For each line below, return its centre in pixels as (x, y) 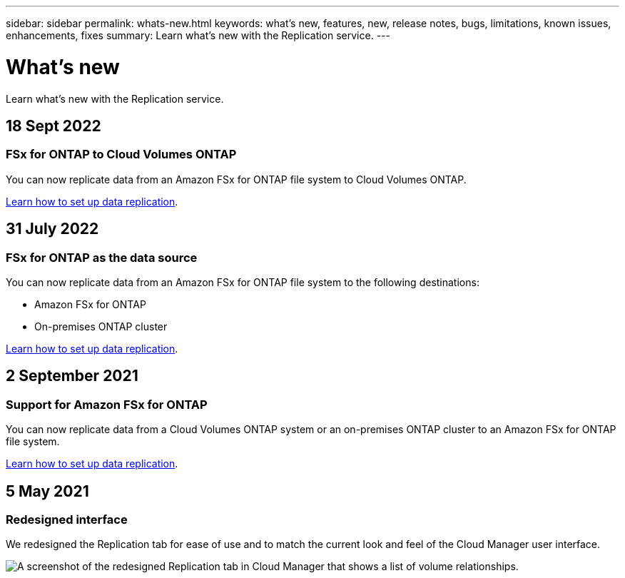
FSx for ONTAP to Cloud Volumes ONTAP (121, 154)
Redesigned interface (67, 519)
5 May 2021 (47, 491)
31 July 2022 (52, 229)
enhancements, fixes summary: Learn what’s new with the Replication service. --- (198, 35)
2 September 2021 (72, 376)
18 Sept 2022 (54, 126)
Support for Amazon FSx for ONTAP (107, 404)
